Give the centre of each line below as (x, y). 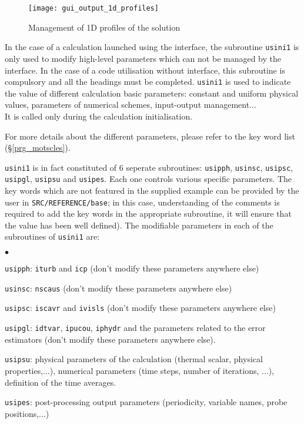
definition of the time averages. (61, 382)
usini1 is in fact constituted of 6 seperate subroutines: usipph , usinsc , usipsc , (149, 167)
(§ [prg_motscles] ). (38, 148)
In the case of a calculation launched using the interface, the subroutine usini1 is (152, 47)
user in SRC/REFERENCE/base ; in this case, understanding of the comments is (142, 202)
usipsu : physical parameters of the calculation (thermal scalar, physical (134, 359)
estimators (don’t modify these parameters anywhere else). (110, 339)
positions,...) (27, 413)
